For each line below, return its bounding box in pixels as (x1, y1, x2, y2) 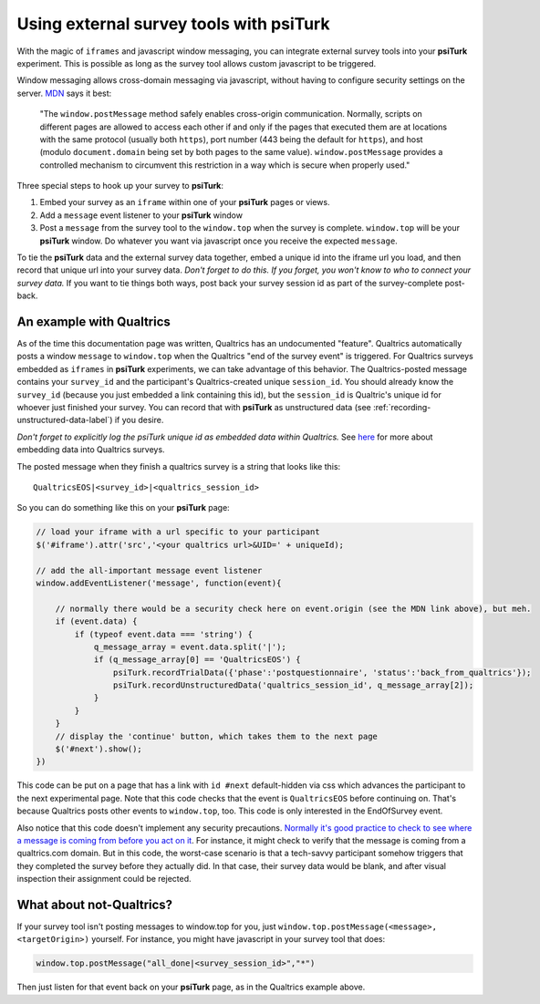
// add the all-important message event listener (36, 565, 263, 575)
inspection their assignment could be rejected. (16, 874, 192, 885)
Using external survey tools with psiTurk (16, 14, 330, 34)
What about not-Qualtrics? (16, 896, 173, 912)
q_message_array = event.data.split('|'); (93, 641, 286, 652)
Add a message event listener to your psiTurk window (39, 210, 244, 221)
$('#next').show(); (55, 744, 143, 754)
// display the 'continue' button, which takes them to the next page (55, 730, 379, 741)
